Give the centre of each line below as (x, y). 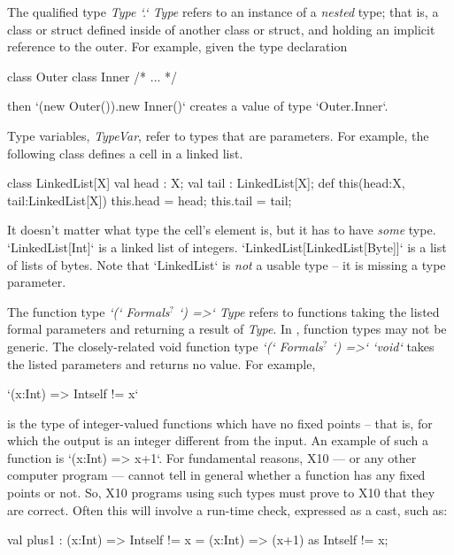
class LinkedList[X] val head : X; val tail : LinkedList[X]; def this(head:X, (206, 183)
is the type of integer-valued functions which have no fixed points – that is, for (220, 423)
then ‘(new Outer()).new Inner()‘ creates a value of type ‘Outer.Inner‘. (198, 106)
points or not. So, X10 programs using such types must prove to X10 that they (221, 493)
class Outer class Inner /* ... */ (92, 76)
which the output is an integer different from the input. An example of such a (218, 440)
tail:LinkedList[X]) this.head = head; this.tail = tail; (150, 200)
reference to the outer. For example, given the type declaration (177, 46)
